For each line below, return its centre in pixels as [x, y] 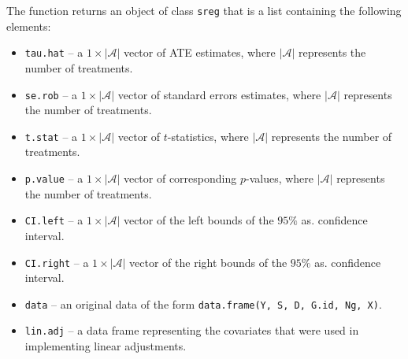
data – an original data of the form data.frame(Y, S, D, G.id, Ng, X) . [203, 303]
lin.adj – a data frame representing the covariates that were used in [192, 330]
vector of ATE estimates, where [199, 52]
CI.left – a [54, 220]
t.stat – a [51, 136]
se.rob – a [51, 94]
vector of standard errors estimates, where [219, 94]
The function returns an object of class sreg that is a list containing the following [204, 10]
